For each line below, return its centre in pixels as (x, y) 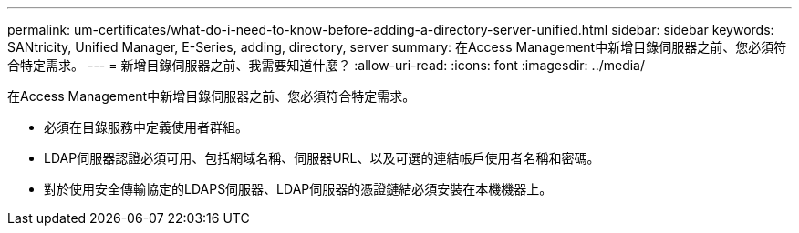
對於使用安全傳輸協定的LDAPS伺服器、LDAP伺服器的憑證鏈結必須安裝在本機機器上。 (298, 189)
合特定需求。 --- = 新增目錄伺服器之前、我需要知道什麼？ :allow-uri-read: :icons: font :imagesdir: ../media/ (327, 65)
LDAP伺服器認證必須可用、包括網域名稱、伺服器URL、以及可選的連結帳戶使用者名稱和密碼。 (322, 158)
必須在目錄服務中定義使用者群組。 (146, 127)
